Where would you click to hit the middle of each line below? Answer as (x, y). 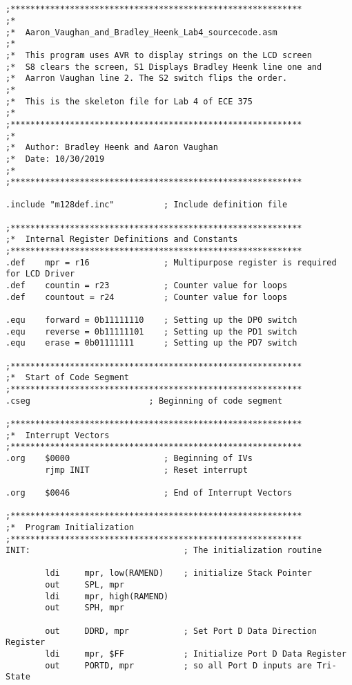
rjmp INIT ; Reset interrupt (146, 470)
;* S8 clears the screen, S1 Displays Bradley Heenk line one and (164, 67)
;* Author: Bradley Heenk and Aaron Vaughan (112, 148)
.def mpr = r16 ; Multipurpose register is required (171, 262)
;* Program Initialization (70, 527)
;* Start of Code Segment (67, 378)
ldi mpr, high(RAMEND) (107, 596)
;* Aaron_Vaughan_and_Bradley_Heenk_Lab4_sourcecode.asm (141, 32)
